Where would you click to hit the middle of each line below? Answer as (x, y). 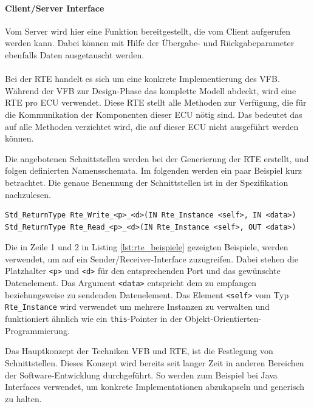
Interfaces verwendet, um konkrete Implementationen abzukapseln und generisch (155, 387)
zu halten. (23, 398)
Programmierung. (37, 330)
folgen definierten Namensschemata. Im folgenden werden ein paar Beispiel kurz (154, 170)
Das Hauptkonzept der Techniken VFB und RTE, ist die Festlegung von (139, 351)
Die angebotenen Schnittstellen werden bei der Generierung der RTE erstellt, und (157, 158)
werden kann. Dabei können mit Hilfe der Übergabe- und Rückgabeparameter (150, 43)
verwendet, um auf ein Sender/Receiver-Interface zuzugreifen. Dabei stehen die (152, 258)
